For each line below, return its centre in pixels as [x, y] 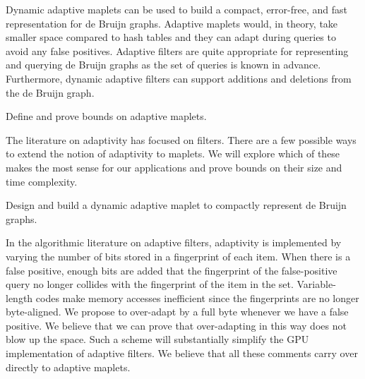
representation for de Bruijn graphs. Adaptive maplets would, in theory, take [172, 23]
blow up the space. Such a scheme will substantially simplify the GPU [157, 339]
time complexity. [42, 181]
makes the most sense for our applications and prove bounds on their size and [174, 167]
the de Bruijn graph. [50, 92]
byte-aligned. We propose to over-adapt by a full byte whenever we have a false [177, 312]
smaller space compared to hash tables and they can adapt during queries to [171, 37]
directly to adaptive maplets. [68, 367]
